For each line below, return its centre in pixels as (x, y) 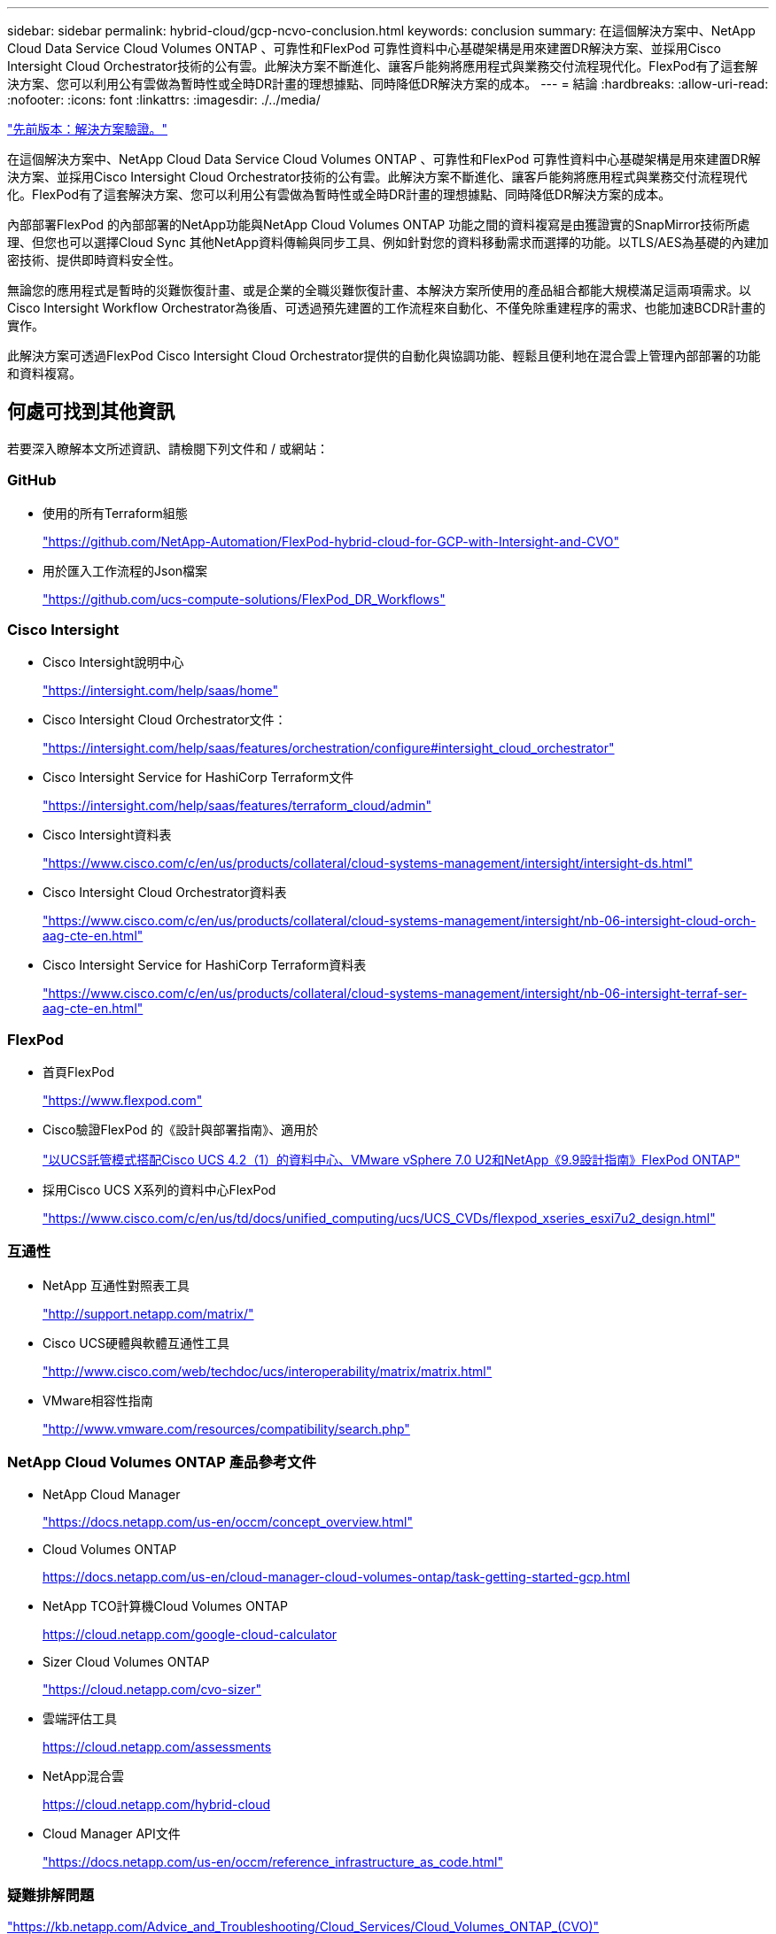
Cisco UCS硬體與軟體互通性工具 (136, 1342)
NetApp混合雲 (84, 1775)
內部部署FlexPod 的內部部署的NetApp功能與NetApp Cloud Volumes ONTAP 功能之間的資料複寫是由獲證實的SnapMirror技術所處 (379, 224)
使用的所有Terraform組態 (115, 513)
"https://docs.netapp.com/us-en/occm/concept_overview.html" (228, 1521)
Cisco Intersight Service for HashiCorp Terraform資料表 (205, 965)
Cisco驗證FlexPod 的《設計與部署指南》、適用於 (181, 1130)
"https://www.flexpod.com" (123, 1101)
